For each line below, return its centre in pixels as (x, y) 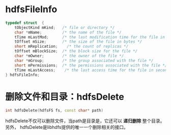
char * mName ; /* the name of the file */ (68, 32)
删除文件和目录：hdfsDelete (65, 97)
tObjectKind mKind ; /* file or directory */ (65, 27)
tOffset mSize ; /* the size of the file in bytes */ (78, 42)
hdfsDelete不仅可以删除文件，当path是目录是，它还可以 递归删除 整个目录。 (85, 121)
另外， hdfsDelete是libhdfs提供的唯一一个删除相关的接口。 (67, 127)
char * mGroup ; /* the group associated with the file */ (84, 60)
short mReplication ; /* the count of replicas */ (72, 47)
